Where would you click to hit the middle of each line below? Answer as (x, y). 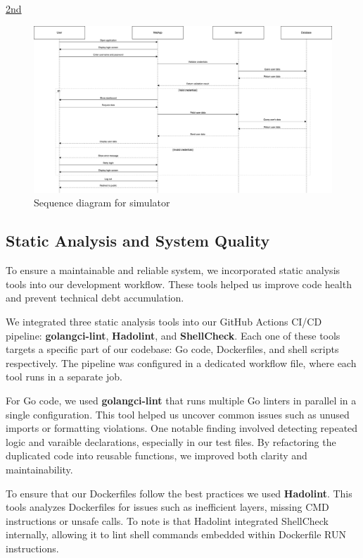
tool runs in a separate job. (64, 377)
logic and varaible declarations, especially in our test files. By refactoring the (171, 441)
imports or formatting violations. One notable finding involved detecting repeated (182, 428)
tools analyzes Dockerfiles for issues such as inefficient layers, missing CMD (167, 507)
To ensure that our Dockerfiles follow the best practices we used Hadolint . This (179, 493)
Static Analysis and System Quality (138, 241)
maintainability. (39, 469)
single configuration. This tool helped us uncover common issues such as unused (178, 414)
